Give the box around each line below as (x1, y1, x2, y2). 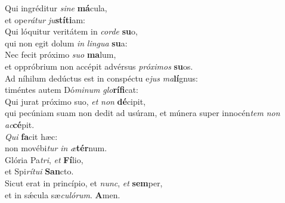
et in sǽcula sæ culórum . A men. (5, 188, 120, 201)
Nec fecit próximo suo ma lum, (5, 48, 116, 61)
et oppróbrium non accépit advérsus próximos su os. (5, 60, 193, 72)
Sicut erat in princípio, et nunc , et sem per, (5, 176, 163, 189)
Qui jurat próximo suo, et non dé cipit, (5, 95, 146, 107)
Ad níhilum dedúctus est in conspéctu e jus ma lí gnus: (5, 71, 198, 84)
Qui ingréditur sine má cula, (5, 2, 107, 14)
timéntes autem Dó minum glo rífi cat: (5, 83, 138, 96)
